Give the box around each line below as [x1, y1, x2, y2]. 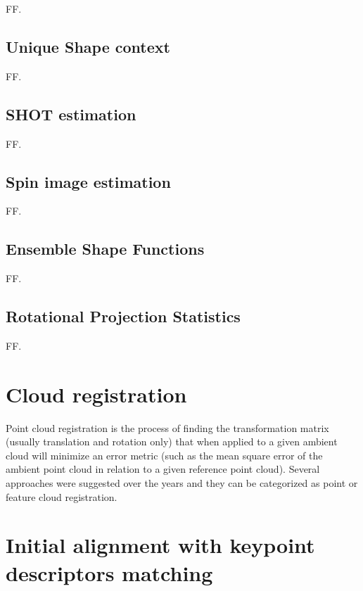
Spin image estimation [6, 170, 171, 192]
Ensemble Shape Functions [6, 238, 205, 260]
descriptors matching [6, 558, 213, 587]
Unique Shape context [6, 35, 170, 57]
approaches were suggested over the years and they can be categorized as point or [6, 476, 358, 490]
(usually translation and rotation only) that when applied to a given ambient [6, 434, 338, 449]
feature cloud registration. [6, 489, 117, 504]
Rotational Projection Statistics [6, 305, 241, 327]
